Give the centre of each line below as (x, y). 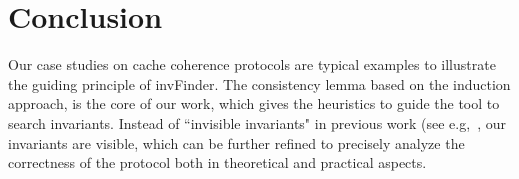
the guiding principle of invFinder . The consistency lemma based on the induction (259, 83)
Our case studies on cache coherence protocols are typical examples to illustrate (252, 64)
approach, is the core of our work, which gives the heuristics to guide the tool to (254, 103)
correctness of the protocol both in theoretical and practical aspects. (217, 162)
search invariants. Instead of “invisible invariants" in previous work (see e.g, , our (257, 122)
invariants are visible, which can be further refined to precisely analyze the (236, 142)
